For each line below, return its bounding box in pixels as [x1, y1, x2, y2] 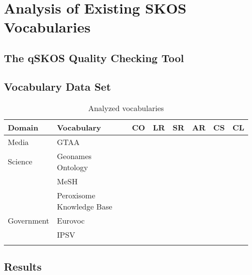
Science [8, 156, 32, 167]
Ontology [57, 161, 88, 173]
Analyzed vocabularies [88, 102, 164, 113]
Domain [8, 121, 38, 133]
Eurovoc [57, 214, 85, 226]
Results [4, 259, 42, 274]
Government [8, 214, 49, 226]
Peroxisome [57, 189, 95, 201]
